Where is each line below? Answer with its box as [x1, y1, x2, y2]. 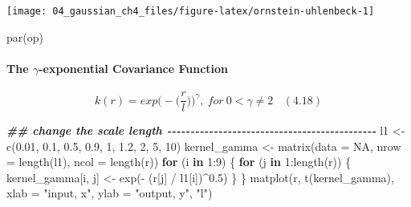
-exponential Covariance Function [39, 59, 229, 76]
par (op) [6, 28, 43, 45]
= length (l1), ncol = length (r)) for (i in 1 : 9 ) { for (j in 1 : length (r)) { [6, 153, 352, 170]
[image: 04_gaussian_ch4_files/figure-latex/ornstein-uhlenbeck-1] [6, 6, 375, 17]
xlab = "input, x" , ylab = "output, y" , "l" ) [6, 185, 213, 201]
